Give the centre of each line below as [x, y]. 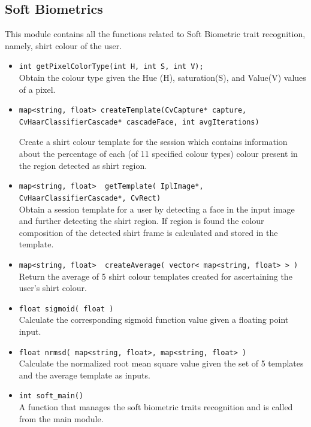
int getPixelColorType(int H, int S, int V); [111, 67]
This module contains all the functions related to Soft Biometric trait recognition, [155, 34]
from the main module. [61, 418]
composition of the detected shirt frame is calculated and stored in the [148, 232]
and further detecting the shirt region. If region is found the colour [141, 221]
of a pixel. [37, 89]
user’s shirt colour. [53, 288]
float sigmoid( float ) [66, 309]
